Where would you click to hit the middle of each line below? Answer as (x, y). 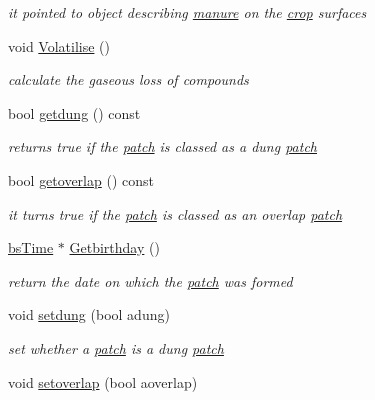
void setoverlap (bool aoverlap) (103, 381)
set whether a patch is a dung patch (116, 347)
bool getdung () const (74, 112)
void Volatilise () (59, 45)
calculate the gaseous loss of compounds (128, 79)
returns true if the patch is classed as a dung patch (163, 146)
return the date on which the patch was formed (150, 280)
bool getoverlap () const (81, 179)
